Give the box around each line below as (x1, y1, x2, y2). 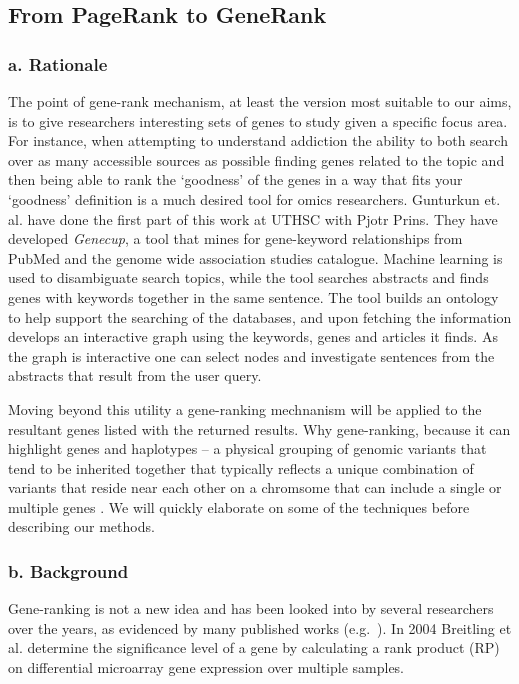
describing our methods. (8, 516, 155, 537)
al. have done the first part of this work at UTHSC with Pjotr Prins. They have (8, 208, 498, 229)
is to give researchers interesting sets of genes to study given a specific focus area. (8, 110, 508, 131)
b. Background (8, 558, 129, 583)
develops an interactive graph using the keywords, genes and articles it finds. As (8, 326, 498, 347)
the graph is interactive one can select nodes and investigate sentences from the (8, 345, 495, 366)
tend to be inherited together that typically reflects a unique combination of (8, 457, 474, 478)
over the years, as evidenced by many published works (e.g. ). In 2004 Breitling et (8, 617, 512, 638)
